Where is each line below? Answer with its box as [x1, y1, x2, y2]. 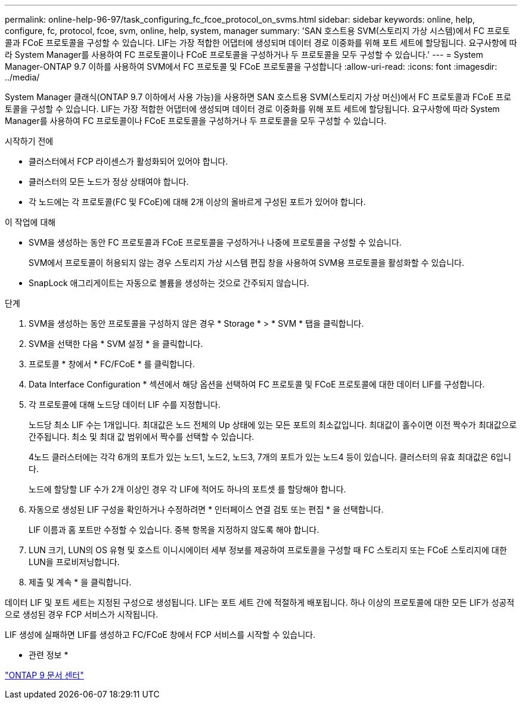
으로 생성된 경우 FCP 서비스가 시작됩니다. [5, 609, 159, 619]
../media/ [5, 72, 40, 82]
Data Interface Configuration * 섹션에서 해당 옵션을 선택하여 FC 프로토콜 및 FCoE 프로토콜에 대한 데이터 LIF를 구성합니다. [29, 379, 485, 389]
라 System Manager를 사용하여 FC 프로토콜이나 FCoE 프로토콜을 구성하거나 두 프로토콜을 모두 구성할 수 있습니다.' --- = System [5, 49, 483, 60]
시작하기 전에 [5, 136, 54, 146]
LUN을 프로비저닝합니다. [29, 557, 120, 567]
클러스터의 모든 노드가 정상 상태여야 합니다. [29, 176, 189, 187]
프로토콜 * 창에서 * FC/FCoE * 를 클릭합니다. [29, 359, 195, 369]
